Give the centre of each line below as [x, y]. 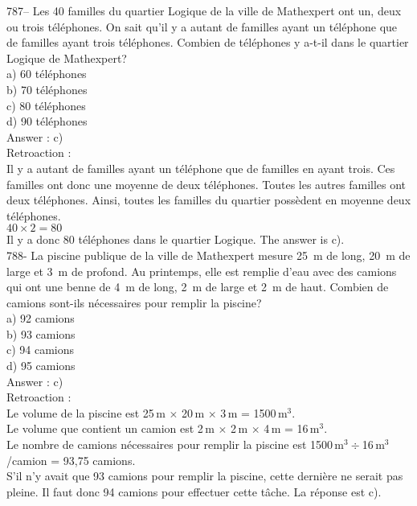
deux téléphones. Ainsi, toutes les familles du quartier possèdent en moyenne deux [209, 200]
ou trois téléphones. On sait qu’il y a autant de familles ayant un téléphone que [202, 26]
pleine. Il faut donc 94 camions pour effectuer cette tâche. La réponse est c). [194, 491]
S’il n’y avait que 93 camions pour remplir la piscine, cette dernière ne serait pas [205, 476]
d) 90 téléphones [47, 121]
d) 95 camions [41, 366]
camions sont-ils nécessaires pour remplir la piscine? [134, 302]
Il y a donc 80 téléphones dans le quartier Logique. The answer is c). [176, 239]
